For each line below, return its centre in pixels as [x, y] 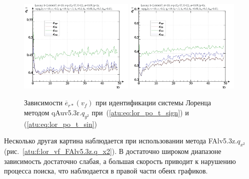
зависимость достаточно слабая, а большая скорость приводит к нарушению [120, 161]
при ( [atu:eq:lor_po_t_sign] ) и [140, 112]
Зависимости [43, 103]
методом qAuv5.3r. [53, 112]
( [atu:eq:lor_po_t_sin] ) [61, 124]
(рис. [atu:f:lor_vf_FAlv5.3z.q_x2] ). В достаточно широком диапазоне [113, 151]
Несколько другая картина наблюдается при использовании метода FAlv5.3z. [121, 141]
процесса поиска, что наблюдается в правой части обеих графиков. [106, 171]
